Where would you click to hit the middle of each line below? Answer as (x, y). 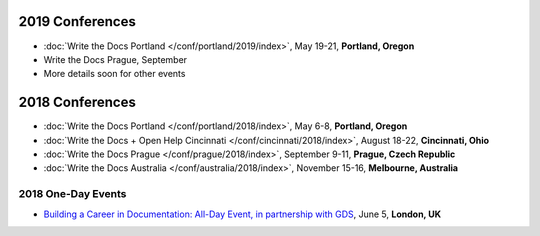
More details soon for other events (114, 74)
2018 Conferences (77, 102)
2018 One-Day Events (72, 194)
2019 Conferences (77, 21)
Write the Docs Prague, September (115, 59)
